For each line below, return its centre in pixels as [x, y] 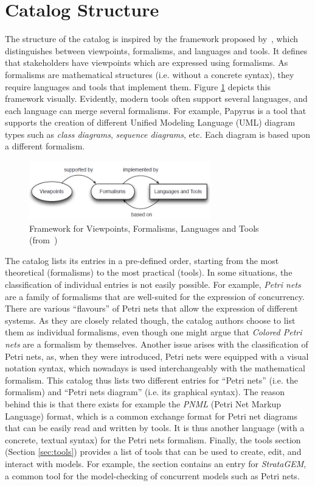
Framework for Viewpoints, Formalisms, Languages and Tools [144, 228]
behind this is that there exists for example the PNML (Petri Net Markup [143, 403]
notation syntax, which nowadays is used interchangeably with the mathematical [155, 368]
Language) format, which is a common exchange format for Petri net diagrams [151, 416]
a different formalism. [45, 146]
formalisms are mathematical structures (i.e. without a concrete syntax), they [150, 74]
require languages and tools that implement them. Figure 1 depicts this [138, 86]
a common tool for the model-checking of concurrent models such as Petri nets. [152, 475]
